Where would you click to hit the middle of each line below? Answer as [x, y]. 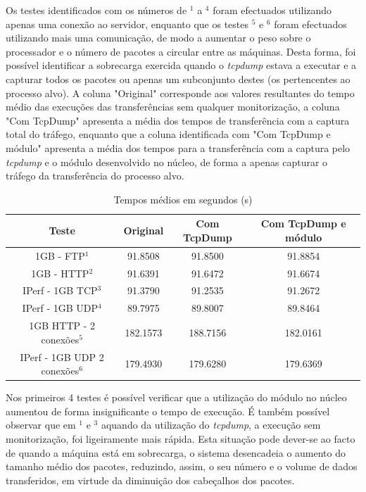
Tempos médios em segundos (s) [183, 199]
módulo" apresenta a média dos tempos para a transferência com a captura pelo [178, 147]
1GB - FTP [60, 255]
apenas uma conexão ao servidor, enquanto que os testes [127, 24]
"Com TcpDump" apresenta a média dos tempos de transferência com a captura [178, 120]
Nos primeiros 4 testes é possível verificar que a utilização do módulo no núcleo [176, 397]
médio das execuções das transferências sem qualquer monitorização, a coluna [173, 107]
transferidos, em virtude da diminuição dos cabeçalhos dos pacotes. [150, 480]
